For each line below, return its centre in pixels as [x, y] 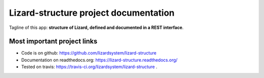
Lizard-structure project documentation [92, 13]
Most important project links [53, 41]
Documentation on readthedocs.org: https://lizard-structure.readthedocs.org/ [99, 60]
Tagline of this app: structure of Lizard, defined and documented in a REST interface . [96, 27]
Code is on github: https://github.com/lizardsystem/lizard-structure [89, 53]
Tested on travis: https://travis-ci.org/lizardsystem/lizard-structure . [89, 67]
